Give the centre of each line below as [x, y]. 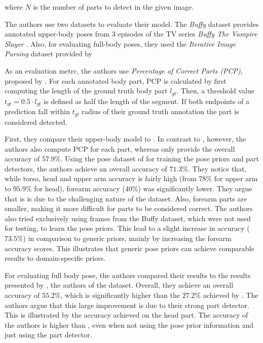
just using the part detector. [48, 335]
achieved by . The [231, 295]
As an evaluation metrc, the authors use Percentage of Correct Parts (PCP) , [124, 70]
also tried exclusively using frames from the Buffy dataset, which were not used [128, 218]
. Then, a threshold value [216, 91]
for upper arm [236, 178]
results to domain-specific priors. [55, 258]
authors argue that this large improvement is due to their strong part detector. [127, 305]
